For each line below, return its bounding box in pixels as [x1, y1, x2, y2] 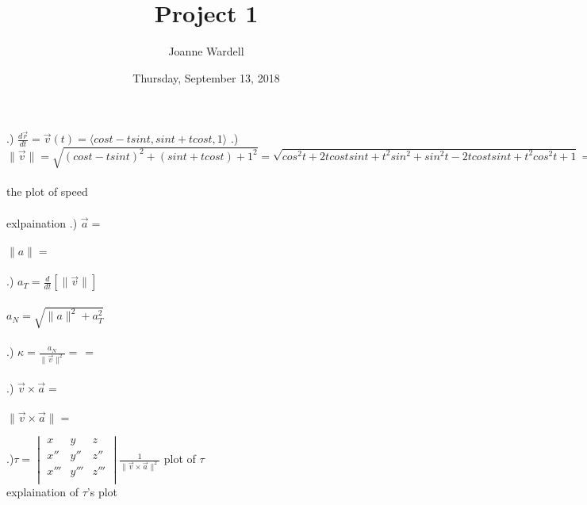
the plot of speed [6, 183, 88, 200]
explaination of [6, 484, 79, 500]
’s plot [86, 484, 118, 500]
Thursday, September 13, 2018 [132, 69, 280, 86]
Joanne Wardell [168, 43, 244, 59]
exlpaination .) [6, 214, 78, 231]
